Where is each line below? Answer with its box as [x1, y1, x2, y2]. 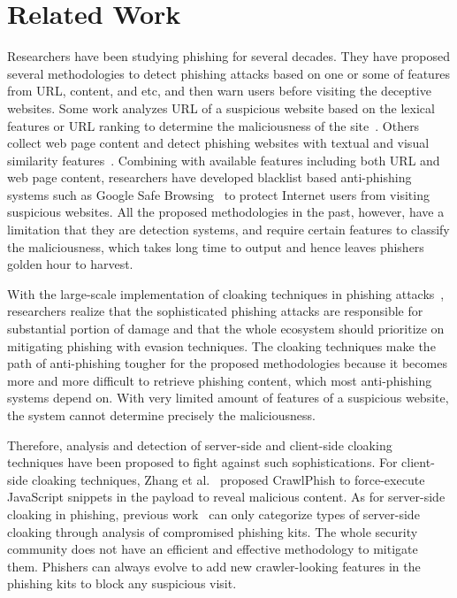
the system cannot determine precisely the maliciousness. [7, 406, 316, 424]
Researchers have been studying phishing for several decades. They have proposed [7, 47, 451, 65]
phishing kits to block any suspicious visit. [7, 574, 237, 593]
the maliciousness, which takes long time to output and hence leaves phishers [7, 237, 424, 256]
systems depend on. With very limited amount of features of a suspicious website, [7, 388, 449, 407]
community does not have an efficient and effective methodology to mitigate [7, 540, 418, 558]
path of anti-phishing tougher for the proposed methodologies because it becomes [7, 354, 447, 372]
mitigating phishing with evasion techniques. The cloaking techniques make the [7, 336, 436, 355]
